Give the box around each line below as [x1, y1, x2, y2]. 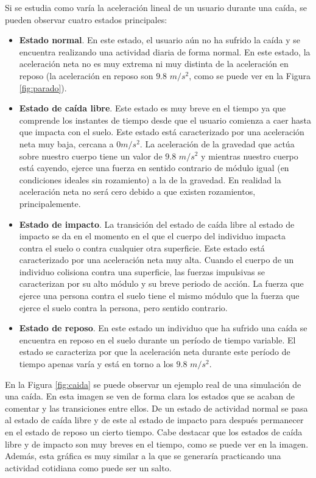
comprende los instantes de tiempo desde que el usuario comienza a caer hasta [19, 113, 312, 126]
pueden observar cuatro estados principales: [5, 13, 167, 26]
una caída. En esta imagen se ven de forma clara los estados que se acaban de [5, 390, 295, 402]
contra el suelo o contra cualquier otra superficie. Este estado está [19, 241, 265, 254]
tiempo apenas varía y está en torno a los [19, 357, 174, 370]
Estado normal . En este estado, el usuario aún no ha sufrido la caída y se [19, 33, 300, 46]
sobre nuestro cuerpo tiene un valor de [19, 149, 163, 162]
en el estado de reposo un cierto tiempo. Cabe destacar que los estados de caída [5, 426, 303, 438]
